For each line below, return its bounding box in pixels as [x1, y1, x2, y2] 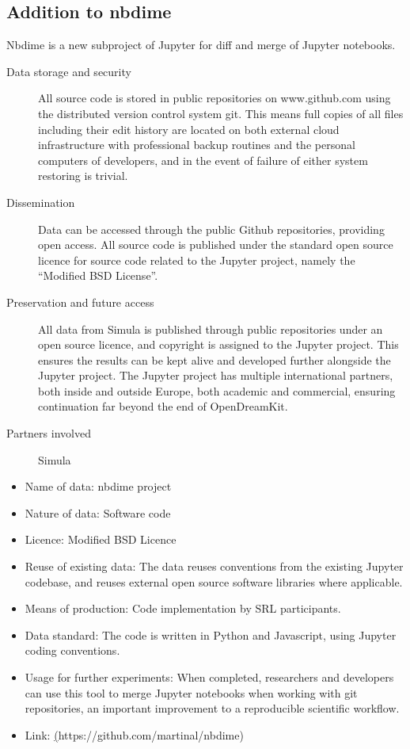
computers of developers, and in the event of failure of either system [38, 151, 368, 168]
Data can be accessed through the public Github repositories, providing [38, 220, 385, 237]
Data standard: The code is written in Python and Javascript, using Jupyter [25, 626, 397, 643]
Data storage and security [6, 63, 131, 79]
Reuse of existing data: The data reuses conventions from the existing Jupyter [25, 558, 404, 575]
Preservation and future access [6, 293, 154, 310]
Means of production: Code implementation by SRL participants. [25, 600, 341, 617]
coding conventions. [25, 642, 120, 659]
